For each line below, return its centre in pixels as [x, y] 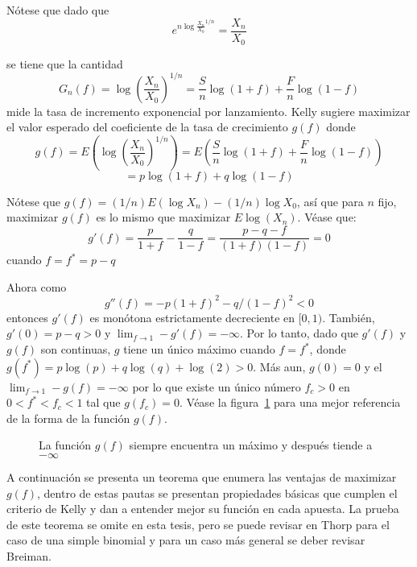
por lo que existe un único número [217, 386]
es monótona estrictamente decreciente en [192, 317]
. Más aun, [279, 366]
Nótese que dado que [58, 10]
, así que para [330, 201]
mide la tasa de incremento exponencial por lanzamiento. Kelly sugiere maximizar [208, 111]
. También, [349, 317]
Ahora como [37, 286]
